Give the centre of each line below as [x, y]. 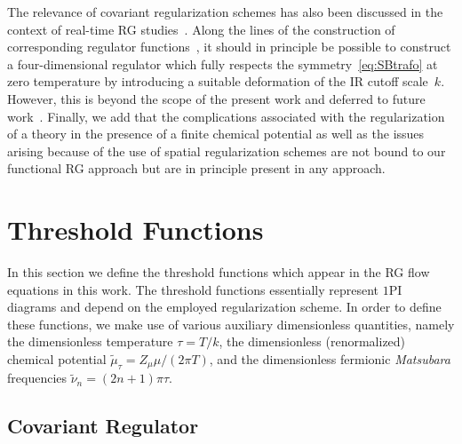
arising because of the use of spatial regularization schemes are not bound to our [227, 151]
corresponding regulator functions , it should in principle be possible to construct [229, 47]
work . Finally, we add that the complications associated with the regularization [226, 116]
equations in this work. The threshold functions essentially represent [193, 289]
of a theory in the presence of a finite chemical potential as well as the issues [216, 134]
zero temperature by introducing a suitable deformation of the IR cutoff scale [218, 81]
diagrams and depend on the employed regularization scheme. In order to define [224, 307]
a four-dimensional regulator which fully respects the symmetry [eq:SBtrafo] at [223, 63]
